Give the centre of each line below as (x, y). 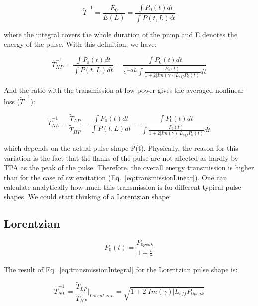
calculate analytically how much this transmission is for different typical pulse (123, 187)
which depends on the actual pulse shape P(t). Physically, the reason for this (121, 148)
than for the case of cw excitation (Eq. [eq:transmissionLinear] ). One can (116, 177)
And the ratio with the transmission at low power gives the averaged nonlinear (124, 90)
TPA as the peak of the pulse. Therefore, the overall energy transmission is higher (129, 167)
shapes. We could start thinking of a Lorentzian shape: (87, 197)
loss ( (12, 101)
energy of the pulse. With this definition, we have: (80, 44)
